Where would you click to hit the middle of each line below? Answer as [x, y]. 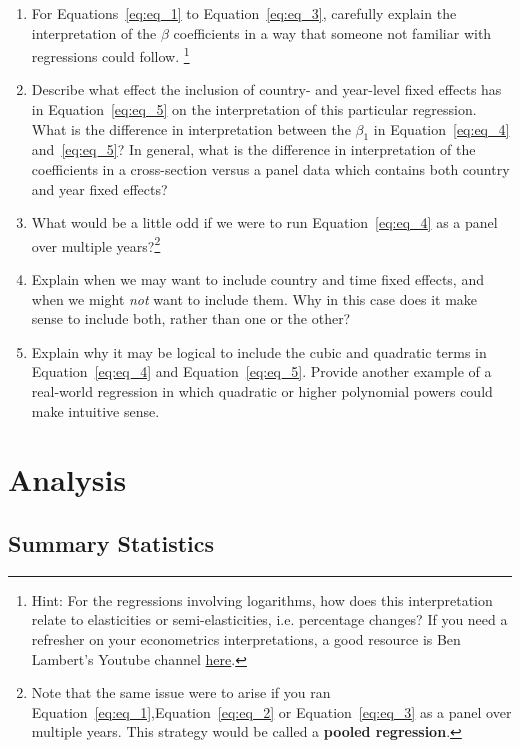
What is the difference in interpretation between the [191, 128]
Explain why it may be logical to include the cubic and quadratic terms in [259, 351]
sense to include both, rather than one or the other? [191, 318]
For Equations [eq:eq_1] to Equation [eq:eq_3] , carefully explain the [244, 13]
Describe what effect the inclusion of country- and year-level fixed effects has [266, 89]
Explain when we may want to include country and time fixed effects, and [257, 279]
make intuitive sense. [95, 410]
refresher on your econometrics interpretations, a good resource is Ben [246, 638]
